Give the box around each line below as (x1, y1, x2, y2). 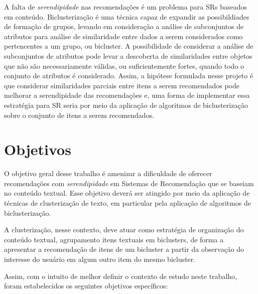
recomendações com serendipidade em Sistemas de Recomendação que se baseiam (4, 178, 254, 188)
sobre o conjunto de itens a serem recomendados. (4, 109, 155, 120)
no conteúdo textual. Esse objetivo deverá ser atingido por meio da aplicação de (4, 188, 250, 198)
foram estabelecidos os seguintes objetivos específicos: (4, 280, 168, 291)
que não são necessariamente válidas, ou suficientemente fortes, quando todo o (4, 60, 244, 71)
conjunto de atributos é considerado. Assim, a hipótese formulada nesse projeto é (4, 70, 253, 81)
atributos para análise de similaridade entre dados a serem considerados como (4, 31, 243, 41)
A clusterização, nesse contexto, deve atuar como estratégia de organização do (4, 224, 244, 235)
